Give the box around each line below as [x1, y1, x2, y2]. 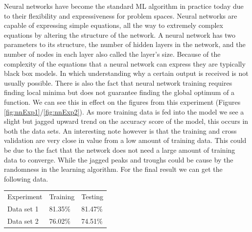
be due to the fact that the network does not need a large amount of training [4, 144, 235, 155]
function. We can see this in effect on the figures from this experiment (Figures [4, 96, 241, 107]
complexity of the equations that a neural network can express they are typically [4, 58, 246, 69]
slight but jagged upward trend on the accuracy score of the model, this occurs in [4, 116, 249, 126]
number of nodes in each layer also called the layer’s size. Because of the [4, 48, 221, 59]
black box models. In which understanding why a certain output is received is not [4, 68, 249, 78]
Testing [81, 191, 104, 202]
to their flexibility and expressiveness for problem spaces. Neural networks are [4, 10, 237, 21]
